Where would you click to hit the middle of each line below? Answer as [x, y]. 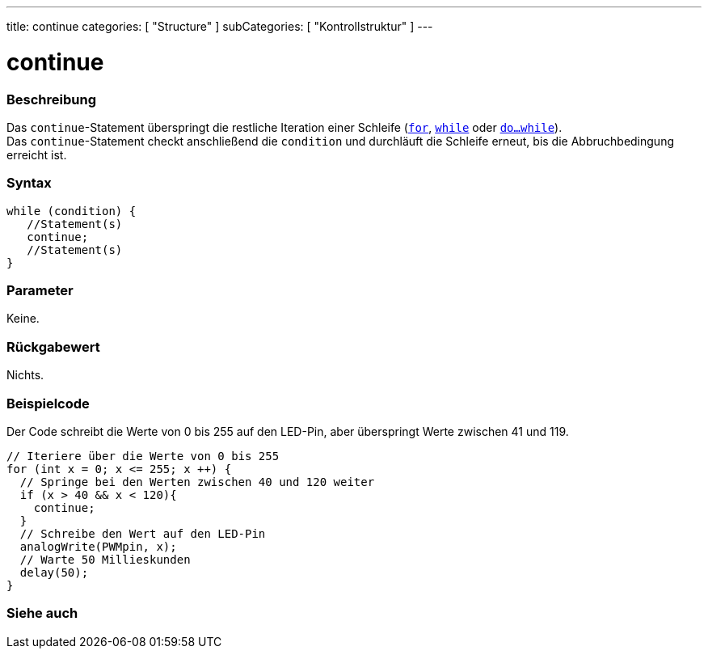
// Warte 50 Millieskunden [105, 559]
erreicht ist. [37, 154]
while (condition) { [72, 211]
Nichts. [25, 375]
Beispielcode [48, 403]
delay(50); [54, 572]
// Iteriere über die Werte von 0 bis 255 [143, 456]
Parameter [40, 290]
